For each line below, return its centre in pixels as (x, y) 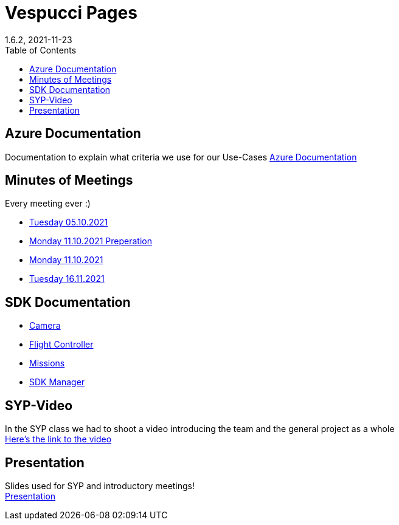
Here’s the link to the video (58, 439)
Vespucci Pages (71, 13)
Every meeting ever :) (48, 204)
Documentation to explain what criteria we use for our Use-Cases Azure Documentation (181, 157)
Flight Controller (61, 345)
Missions (47, 363)
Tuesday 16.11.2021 (67, 279)
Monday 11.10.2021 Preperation (91, 241)
